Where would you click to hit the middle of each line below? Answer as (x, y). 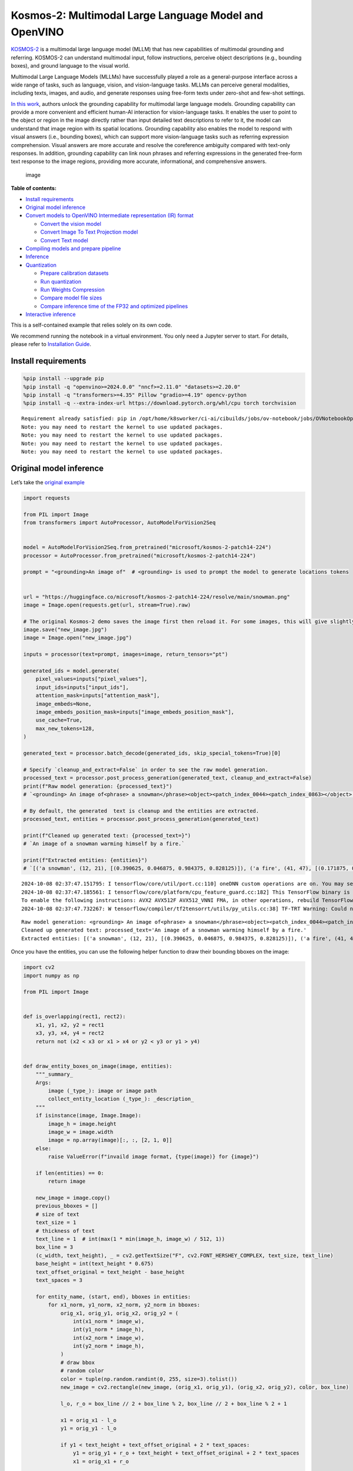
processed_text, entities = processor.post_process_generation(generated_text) (141, 819)
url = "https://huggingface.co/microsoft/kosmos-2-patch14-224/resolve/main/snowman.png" (157, 597)
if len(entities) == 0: (70, 1173)
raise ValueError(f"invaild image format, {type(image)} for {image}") (154, 1157)
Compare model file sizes (71, 298)
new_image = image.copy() (73, 1198)
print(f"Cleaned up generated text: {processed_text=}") (107, 835)
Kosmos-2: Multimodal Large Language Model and (137, 15)
